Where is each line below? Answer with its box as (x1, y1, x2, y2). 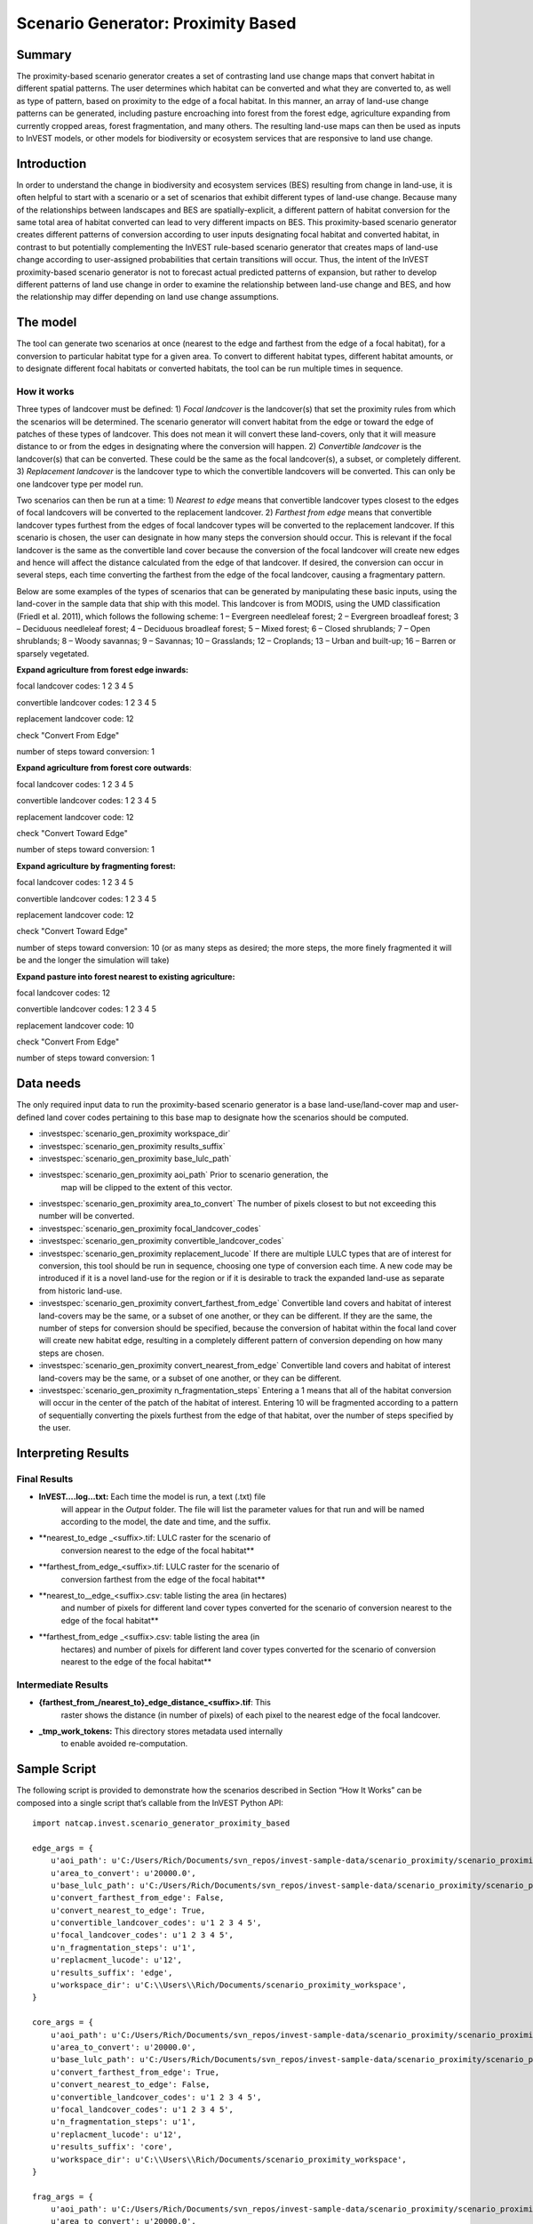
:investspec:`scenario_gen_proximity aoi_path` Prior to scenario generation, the (38, 1170, 329, 1180)
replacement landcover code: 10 (16, 1019, 135, 1031)
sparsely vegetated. (16, 648, 90, 658)
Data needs (16, 1076, 82, 1092)
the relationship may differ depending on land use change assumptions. (16, 292, 279, 302)
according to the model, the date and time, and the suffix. (60, 1517, 271, 1527)
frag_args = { (32, 2191, 93, 2202)
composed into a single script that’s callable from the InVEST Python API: (16, 1797, 284, 1808)
